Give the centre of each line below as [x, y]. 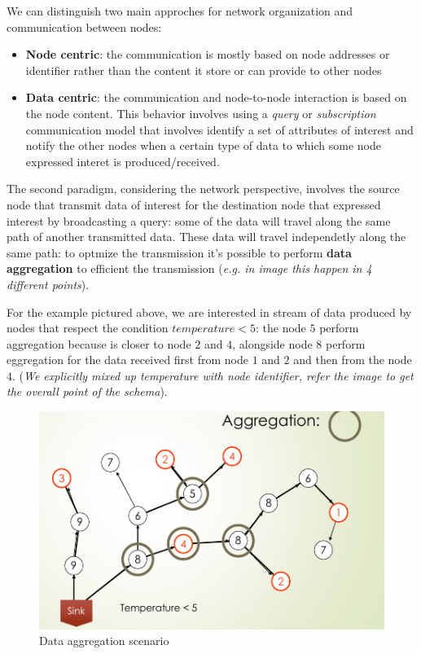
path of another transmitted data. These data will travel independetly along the [206, 237]
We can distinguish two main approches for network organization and [180, 11]
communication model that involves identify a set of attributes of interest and [219, 129]
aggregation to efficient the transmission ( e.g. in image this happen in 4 [189, 268]
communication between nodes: [84, 26]
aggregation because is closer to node [99, 343]
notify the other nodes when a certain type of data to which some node [203, 145]
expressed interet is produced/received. [123, 161]
